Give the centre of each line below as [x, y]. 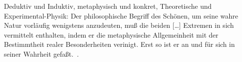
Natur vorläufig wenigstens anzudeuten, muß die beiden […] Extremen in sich [119, 25]
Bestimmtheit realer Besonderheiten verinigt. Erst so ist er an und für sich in [120, 44]
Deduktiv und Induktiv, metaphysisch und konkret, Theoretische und [108, 6]
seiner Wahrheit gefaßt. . [42, 53]
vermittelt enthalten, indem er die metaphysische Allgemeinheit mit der [111, 34]
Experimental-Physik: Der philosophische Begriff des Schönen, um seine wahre [121, 15]
